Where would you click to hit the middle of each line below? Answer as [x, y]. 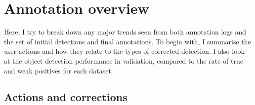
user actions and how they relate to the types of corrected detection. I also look [124, 51]
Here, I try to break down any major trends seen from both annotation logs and [125, 32]
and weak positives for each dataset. [59, 70]
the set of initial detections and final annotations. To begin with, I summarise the [127, 41]
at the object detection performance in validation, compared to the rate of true [124, 60]
